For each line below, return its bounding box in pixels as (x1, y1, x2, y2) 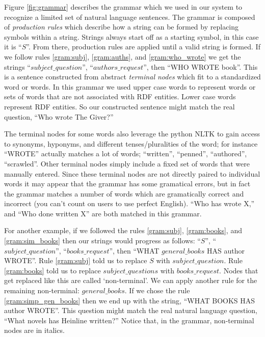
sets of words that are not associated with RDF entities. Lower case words (4, 91, 236, 102)
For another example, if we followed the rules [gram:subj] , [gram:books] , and (4, 225, 242, 236)
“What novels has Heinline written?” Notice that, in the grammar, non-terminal (4, 315, 254, 325)
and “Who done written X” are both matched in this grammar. (4, 208, 202, 218)
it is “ (4, 41, 22, 52)
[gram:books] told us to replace (4, 265, 101, 275)
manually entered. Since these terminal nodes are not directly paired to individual (4, 168, 260, 179)
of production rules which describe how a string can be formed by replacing (4, 21, 239, 32)
